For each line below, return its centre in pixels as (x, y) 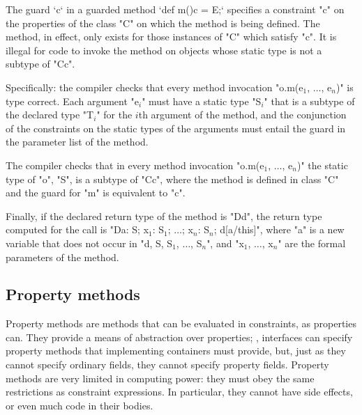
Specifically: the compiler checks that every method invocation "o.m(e (154, 87)
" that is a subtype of (309, 101)
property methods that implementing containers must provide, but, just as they (176, 351)
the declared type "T (50, 115)
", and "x (225, 243)
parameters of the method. (62, 257)
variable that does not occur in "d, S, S (89, 243)
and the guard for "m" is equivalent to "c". (96, 193)
